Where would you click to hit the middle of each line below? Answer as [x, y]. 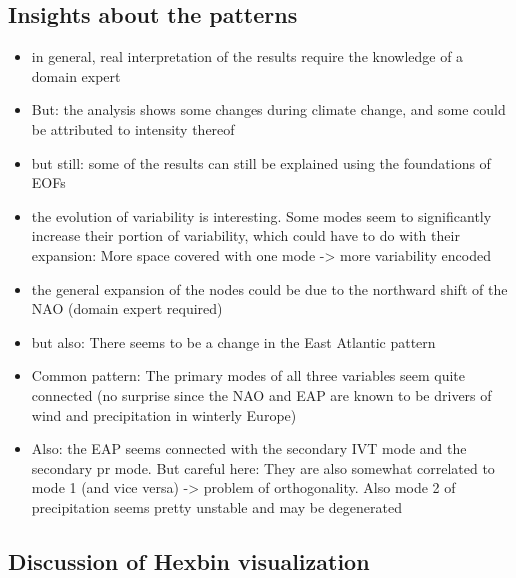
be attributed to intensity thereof [133, 128]
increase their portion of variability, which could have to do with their [245, 235]
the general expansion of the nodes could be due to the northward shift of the [269, 288]
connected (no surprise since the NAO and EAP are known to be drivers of [261, 394]
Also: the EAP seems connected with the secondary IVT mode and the [249, 448]
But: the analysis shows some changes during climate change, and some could [268, 109]
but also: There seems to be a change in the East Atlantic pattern [233, 341]
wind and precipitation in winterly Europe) [164, 414]
